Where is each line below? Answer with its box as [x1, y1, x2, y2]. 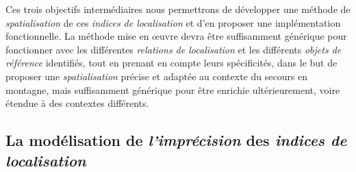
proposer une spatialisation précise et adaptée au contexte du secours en [5, 69, 308, 83]
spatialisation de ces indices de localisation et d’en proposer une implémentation [5, 15, 341, 29]
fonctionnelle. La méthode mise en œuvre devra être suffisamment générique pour [5, 29, 347, 43]
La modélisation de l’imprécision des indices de [5, 130, 347, 151]
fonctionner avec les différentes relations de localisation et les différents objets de [5, 42, 342, 56]
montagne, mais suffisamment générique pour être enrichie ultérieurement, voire [5, 82, 340, 97]
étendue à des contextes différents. [5, 96, 149, 110]
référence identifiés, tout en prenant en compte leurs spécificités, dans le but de [5, 56, 338, 70]
